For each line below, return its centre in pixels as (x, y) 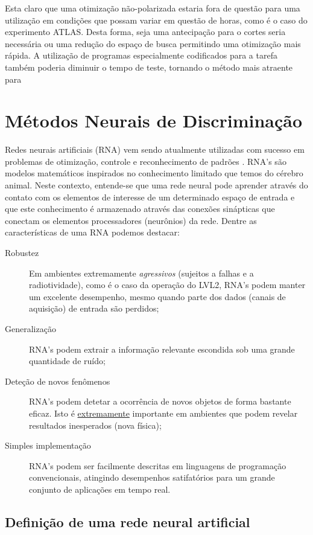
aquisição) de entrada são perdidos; (94, 308)
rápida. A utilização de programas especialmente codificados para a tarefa (141, 55)
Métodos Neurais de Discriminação (153, 120)
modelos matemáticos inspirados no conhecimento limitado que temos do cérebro (154, 173)
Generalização (30, 328)
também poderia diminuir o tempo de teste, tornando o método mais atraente (149, 67)
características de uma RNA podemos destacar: (92, 232)
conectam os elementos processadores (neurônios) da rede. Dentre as (131, 220)
